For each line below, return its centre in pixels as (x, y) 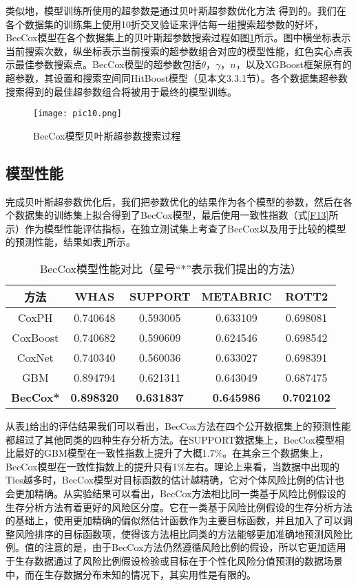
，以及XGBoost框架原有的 (294, 64)
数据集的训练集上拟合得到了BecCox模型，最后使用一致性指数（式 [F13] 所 (177, 215)
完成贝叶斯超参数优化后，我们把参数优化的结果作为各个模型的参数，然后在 (174, 201)
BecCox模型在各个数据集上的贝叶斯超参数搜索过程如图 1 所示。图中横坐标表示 (178, 37)
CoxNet (35, 357)
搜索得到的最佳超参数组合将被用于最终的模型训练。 (121, 91)
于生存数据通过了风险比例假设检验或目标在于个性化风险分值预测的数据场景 (174, 560)
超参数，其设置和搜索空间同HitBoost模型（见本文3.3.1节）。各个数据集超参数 (177, 77)
